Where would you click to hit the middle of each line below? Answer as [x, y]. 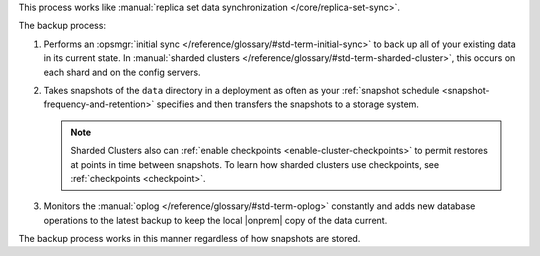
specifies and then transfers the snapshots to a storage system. [288, 104]
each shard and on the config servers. [122, 72]
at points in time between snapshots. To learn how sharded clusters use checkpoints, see [255, 164]
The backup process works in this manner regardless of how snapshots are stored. [189, 239]
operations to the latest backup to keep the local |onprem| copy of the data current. [215, 220]
